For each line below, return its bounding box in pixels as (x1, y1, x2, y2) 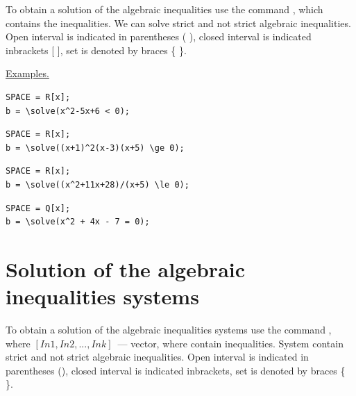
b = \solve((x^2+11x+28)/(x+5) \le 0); (6, 179, 189, 190)
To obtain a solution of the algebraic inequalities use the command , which (6, 2, 323, 16)
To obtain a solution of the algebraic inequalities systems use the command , (6, 322, 332, 337)
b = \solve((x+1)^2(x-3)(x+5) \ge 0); (6, 142, 185, 153)
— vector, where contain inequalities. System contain (117, 336, 344, 350)
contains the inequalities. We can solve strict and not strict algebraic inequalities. (6, 15, 351, 30)
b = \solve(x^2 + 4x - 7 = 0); (6, 217, 150, 227)
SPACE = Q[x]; (6, 203, 71, 213)
